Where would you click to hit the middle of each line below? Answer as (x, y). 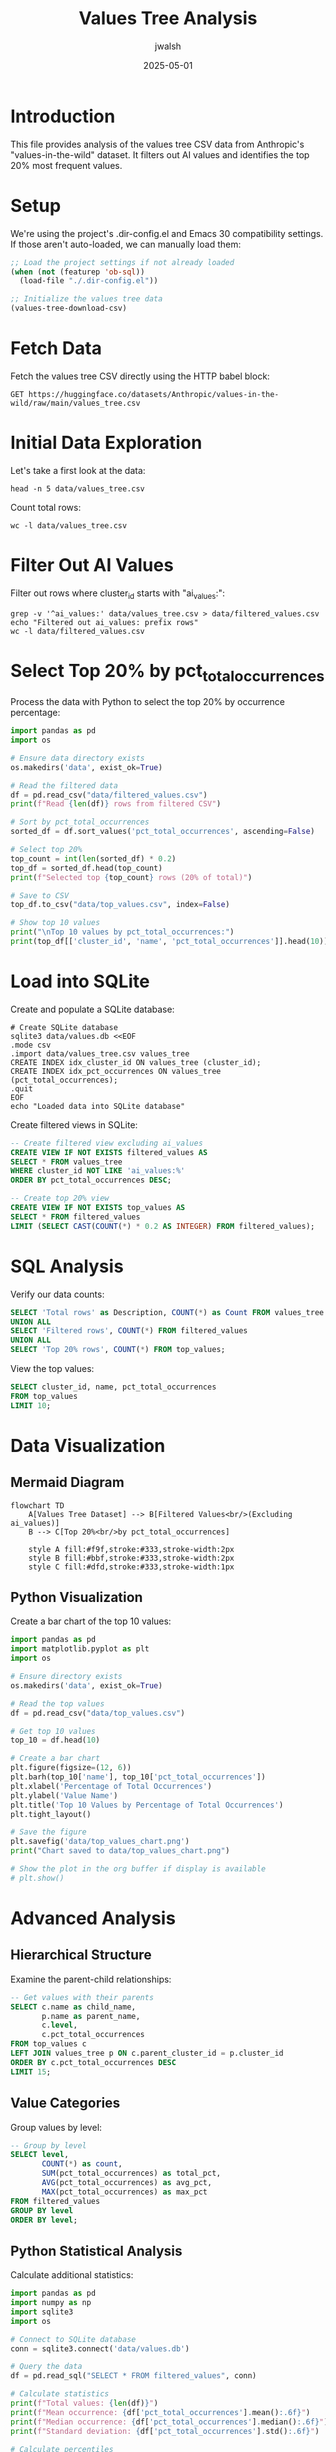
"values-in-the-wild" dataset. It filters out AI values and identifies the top (160, 154)
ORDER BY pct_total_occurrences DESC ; (91, 1180)
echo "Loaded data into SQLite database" (98, 1106)
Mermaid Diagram (67, 1482)
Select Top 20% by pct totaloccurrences (167, 672)
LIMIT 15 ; (31, 2072)
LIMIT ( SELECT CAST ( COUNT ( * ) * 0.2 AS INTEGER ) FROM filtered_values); (162, 1226)
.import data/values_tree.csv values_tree (100, 1053)
